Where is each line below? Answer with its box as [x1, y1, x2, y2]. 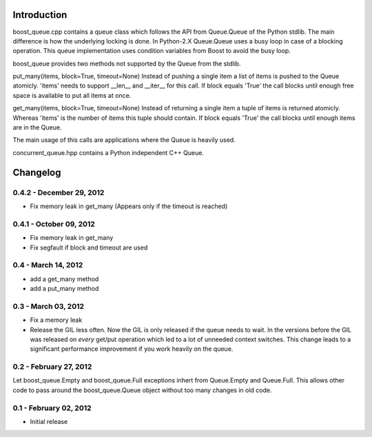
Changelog [12, 166, 61, 179]
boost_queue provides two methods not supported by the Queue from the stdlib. [12, 59, 241, 68]
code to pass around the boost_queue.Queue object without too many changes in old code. [12, 386, 272, 394]
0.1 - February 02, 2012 [12, 403, 92, 413]
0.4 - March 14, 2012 [12, 261, 83, 270]
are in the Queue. [12, 123, 62, 132]
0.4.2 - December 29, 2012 [12, 187, 105, 197]
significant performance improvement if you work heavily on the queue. [30, 345, 234, 353]
